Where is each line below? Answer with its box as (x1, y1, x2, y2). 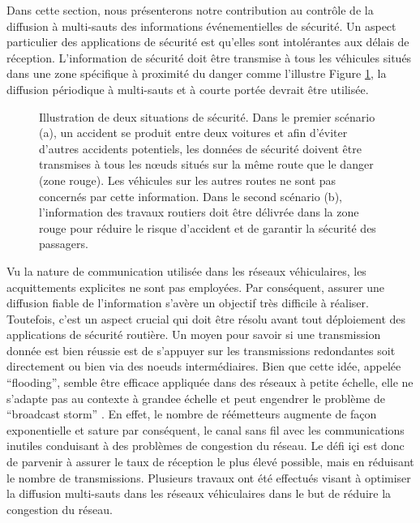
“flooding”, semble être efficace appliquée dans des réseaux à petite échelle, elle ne (6, 374, 414, 391)
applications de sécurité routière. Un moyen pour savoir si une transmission (6, 326, 381, 343)
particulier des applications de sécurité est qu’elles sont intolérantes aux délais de (6, 33, 409, 50)
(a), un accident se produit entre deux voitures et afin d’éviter (39, 124, 348, 141)
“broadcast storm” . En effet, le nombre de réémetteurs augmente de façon (6, 405, 377, 422)
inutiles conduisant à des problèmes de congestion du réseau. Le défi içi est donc (6, 437, 405, 454)
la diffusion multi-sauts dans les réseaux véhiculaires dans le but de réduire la (6, 485, 392, 502)
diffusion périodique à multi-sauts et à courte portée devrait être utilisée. (6, 80, 369, 97)
